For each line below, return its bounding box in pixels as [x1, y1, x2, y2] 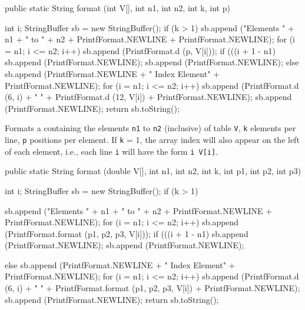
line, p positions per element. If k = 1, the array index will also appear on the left [5, 134, 300, 145]
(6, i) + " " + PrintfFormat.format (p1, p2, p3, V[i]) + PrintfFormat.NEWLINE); [5, 282, 300, 294]
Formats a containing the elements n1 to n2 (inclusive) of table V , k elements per [5, 122, 296, 134]
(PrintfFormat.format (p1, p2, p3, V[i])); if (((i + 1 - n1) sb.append [5, 227, 248, 239]
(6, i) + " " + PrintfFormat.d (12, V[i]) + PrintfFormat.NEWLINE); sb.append [5, 91, 292, 103]
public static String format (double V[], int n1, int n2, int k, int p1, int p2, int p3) [5, 165, 301, 177]
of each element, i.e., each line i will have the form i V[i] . [5, 145, 218, 157]
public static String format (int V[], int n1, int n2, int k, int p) [5, 2, 230, 14]
